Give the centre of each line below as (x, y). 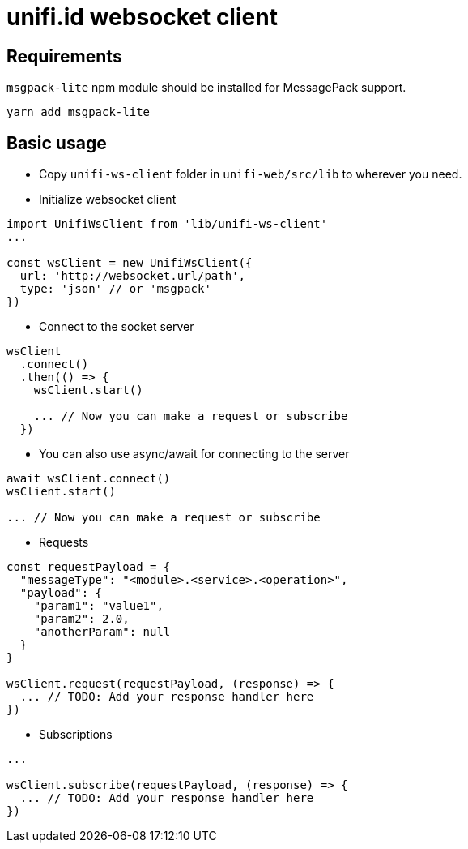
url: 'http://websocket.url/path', (133, 276)
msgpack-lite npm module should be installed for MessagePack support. (206, 88)
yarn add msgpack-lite (79, 112)
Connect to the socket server (117, 327)
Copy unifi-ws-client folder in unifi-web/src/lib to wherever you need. (251, 174)
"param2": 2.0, (81, 619)
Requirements (64, 56)
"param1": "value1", (98, 606)
